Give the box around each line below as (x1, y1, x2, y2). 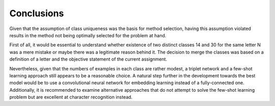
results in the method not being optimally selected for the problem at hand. (9, 32, 167, 38)
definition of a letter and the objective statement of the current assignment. (9, 56, 168, 62)
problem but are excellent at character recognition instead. (9, 94, 132, 100)
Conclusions (9, 8, 64, 19)
